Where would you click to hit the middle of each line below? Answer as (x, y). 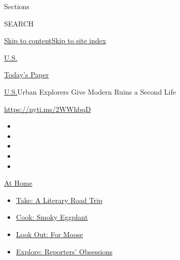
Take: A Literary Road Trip (59, 200)
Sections (17, 6)
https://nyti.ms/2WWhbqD (48, 109)
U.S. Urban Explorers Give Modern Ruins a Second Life (90, 91)
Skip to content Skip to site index (55, 40)
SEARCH (19, 23)
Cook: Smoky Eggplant (52, 217)
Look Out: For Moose (49, 234)
